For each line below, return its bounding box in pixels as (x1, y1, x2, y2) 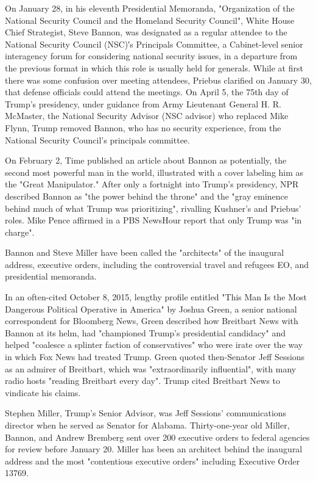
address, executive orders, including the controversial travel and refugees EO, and (5, 258, 309, 270)
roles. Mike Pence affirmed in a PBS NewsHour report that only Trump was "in (5, 214, 302, 226)
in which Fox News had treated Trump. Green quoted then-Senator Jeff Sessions (5, 350, 305, 363)
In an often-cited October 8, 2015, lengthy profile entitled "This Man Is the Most (5, 291, 307, 303)
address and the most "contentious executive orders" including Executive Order (5, 454, 300, 467)
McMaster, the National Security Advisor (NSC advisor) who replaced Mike (5, 109, 289, 122)
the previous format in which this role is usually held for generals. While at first (5, 61, 303, 74)
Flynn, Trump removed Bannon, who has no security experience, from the (5, 121, 281, 134)
